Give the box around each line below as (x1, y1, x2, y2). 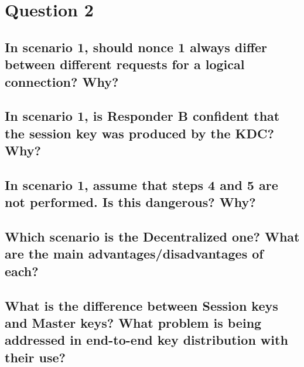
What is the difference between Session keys (5, 296, 278, 314)
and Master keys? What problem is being (5, 314, 262, 332)
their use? (5, 348, 66, 366)
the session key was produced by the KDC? (5, 124, 274, 142)
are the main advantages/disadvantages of (5, 244, 264, 263)
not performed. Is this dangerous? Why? (5, 193, 256, 211)
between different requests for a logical (5, 55, 245, 73)
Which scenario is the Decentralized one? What (5, 227, 300, 246)
